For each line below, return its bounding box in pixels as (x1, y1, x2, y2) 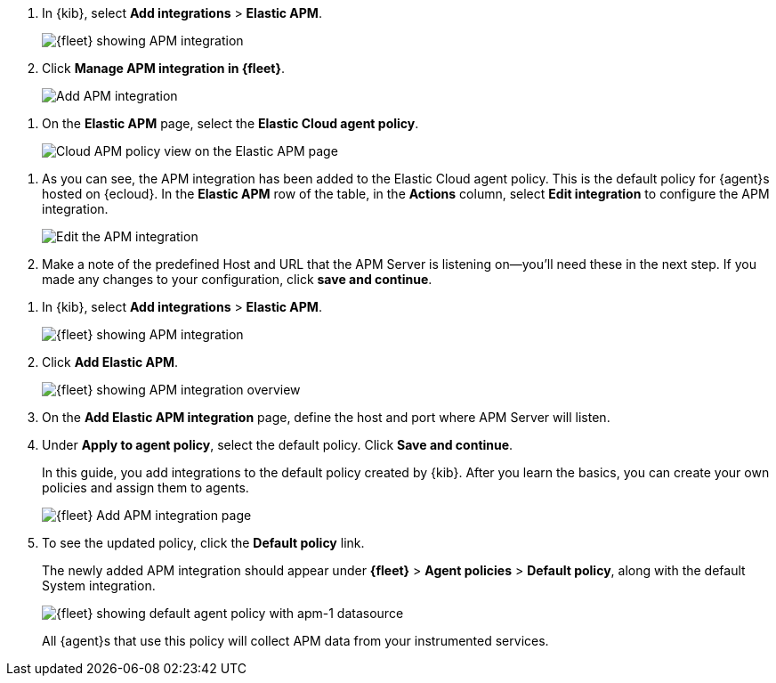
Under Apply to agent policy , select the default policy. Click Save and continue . (42, 437, 513, 452)
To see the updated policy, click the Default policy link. (42, 535, 365, 550)
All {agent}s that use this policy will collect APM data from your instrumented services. (42, 633, 549, 648)
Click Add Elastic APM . (42, 354, 179, 370)
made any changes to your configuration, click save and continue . (42, 272, 432, 287)
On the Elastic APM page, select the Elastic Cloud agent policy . (42, 116, 419, 131)
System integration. (42, 578, 156, 593)
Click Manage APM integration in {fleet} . (42, 61, 286, 76)
